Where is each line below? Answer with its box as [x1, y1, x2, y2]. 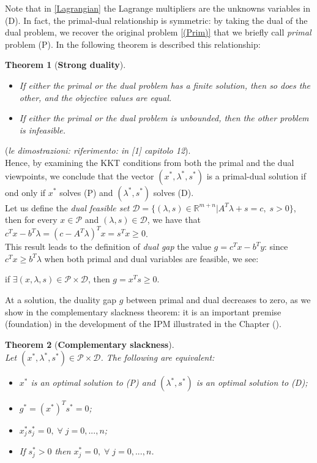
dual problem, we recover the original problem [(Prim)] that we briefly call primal [5, 26, 311, 39]
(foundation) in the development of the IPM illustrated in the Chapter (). [5, 317, 282, 330]
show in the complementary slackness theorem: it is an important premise [5, 305, 282, 318]
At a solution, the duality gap [5, 293, 117, 306]
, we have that [147, 213, 201, 226]
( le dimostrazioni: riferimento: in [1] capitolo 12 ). [5, 144, 191, 157]
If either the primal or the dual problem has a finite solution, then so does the [19, 78, 311, 91]
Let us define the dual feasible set [5, 201, 130, 214]
